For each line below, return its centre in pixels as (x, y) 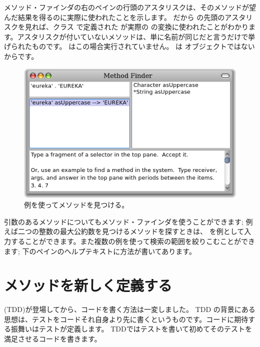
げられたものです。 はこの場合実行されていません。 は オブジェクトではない (129, 46)
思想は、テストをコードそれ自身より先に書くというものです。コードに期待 (126, 319)
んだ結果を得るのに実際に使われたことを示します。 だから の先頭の (114, 17)
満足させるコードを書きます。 (53, 339)
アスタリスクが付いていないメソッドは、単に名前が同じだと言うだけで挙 (136, 36)
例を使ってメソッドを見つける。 (76, 205)
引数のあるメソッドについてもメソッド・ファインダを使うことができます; (124, 221)
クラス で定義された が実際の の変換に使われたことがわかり (151, 27)
